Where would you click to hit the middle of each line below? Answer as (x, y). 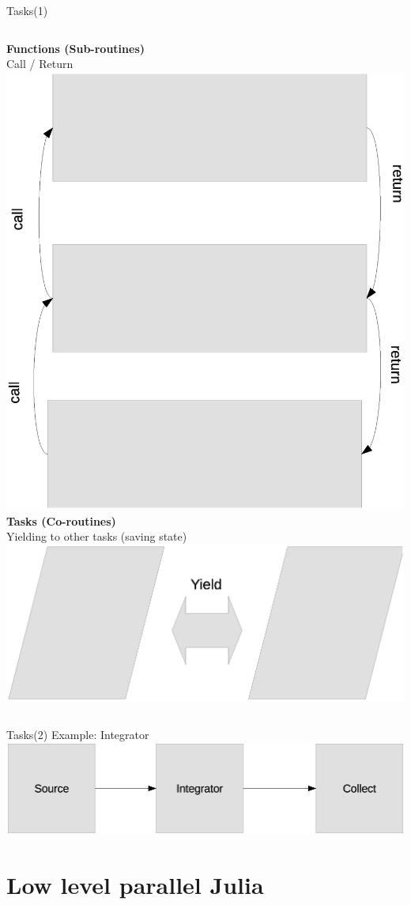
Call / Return (40, 64)
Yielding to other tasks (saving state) (97, 536)
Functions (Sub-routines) (76, 48)
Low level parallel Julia (135, 884)
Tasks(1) (27, 10)
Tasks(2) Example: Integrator (78, 734)
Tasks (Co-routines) (61, 520)
